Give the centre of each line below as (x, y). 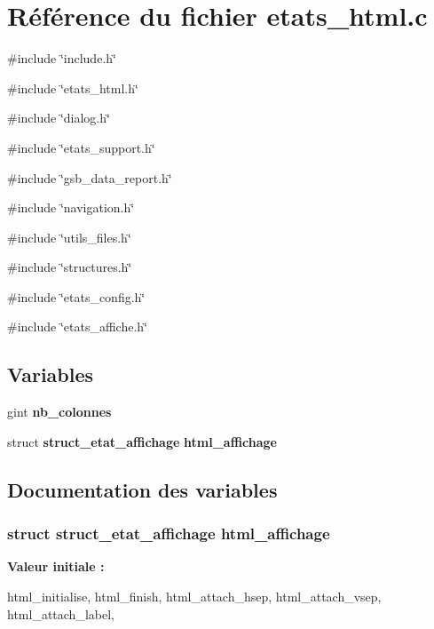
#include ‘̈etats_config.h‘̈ (76, 296)
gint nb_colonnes (59, 412)
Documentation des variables (142, 489)
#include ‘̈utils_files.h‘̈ (69, 237)
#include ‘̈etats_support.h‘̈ (81, 147)
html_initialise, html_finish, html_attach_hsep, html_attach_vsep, (194, 597)
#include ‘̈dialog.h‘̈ (59, 118)
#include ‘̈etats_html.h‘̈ (73, 88)
